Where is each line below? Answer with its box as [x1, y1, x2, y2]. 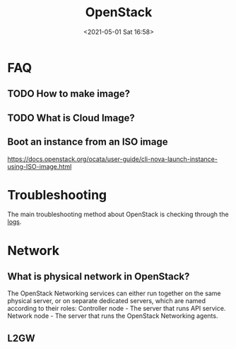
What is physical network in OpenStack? [7, 271, 190, 283]
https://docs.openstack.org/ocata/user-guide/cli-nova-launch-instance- [7, 155, 218, 163]
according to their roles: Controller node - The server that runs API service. [7, 304, 226, 313]
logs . [7, 218, 22, 226]
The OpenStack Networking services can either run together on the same [7, 289, 221, 297]
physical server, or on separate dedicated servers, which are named [7, 297, 206, 305]
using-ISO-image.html [7, 162, 72, 170]
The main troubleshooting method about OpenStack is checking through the [7, 210, 229, 219]
